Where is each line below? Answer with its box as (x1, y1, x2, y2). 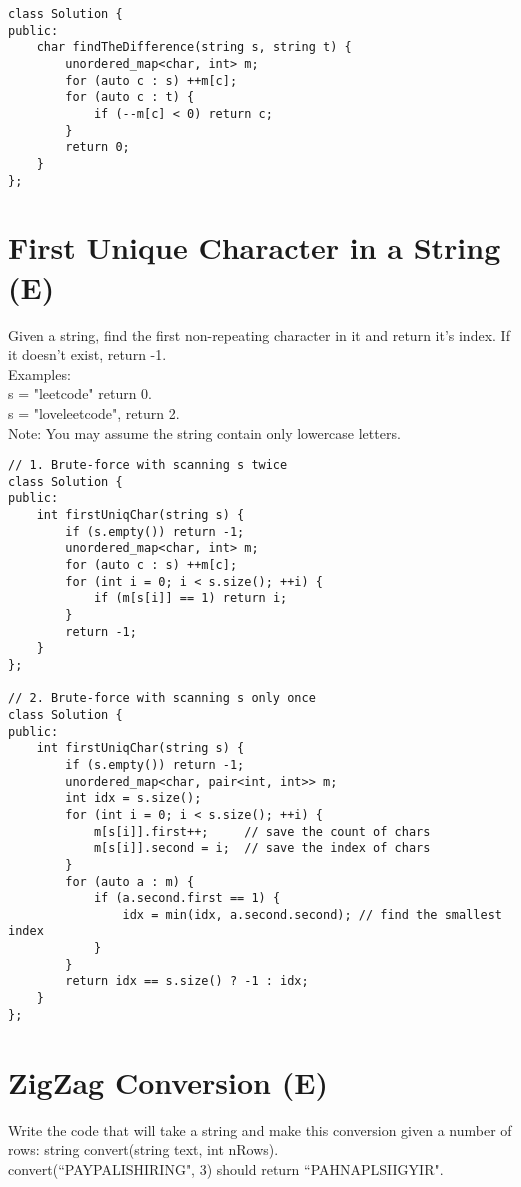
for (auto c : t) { (65, 90, 195, 105)
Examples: (8, 363, 71, 384)
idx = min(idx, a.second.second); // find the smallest (122, 907, 502, 922)
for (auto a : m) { (65, 874, 195, 889)
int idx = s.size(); (65, 791, 202, 806)
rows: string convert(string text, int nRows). (8, 1139, 279, 1160)
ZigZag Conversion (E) (8, 1061, 328, 1102)
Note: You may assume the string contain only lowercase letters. (8, 422, 401, 443)
